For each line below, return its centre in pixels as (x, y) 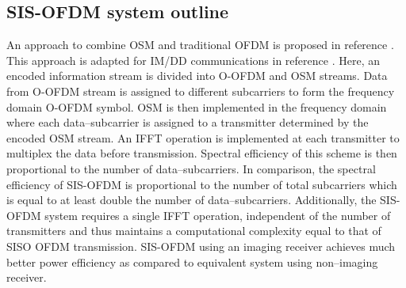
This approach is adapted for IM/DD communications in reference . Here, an (193, 60)
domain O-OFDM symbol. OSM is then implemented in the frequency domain (197, 106)
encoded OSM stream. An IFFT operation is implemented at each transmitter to (203, 137)
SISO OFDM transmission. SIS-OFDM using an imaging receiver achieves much (201, 246)
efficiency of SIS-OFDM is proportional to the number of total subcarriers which (202, 184)
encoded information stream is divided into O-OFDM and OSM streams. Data (197, 76)
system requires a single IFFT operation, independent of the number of (218, 215)
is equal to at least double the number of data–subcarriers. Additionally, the (192, 200)
